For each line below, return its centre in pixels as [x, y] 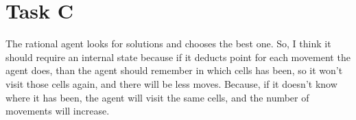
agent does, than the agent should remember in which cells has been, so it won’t [174, 70]
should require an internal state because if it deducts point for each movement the [178, 57]
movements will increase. [58, 111]
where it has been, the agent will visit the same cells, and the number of [157, 97]
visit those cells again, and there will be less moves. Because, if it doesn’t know [171, 83]
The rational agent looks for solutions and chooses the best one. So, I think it [168, 44]
